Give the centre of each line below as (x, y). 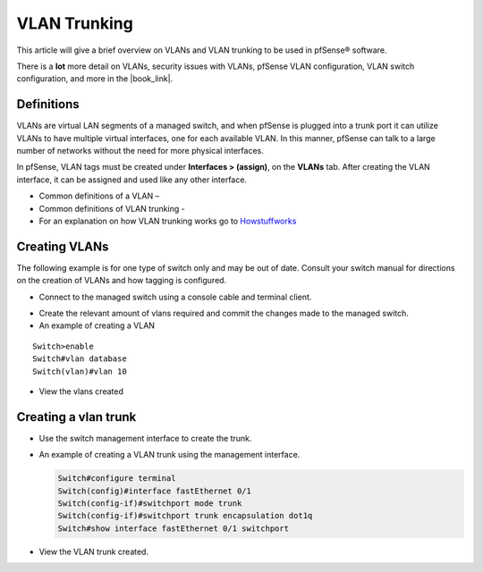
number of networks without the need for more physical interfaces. (140, 151)
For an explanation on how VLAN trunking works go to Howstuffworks (168, 221)
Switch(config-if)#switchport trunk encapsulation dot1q (185, 516)
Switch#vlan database (80, 359)
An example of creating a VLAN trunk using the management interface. (169, 455)
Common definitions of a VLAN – (99, 196)
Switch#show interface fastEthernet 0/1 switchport (174, 528)
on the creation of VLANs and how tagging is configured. (122, 281)
